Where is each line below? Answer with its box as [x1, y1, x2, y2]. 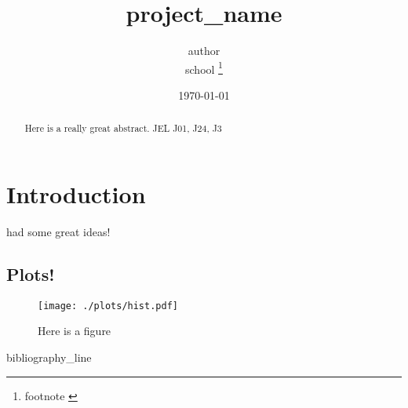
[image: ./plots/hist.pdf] [38, 300, 178, 311]
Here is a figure [38, 322, 111, 339]
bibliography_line [6, 349, 92, 365]
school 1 [185, 58, 223, 77]
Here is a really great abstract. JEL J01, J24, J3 [24, 122, 222, 135]
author [188, 42, 220, 59]
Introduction [6, 178, 146, 210]
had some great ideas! [6, 223, 111, 239]
